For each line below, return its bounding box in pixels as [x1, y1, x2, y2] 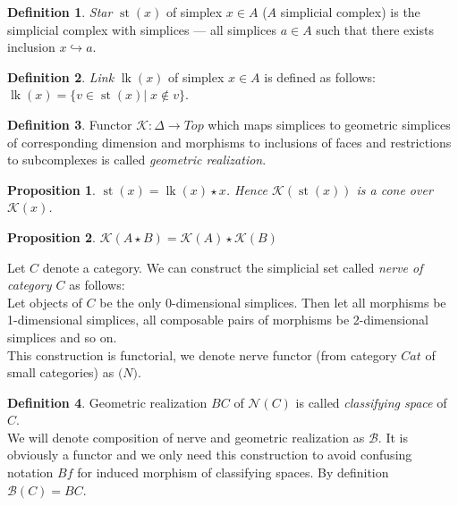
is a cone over [356, 180, 433, 198]
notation [7, 463, 54, 482]
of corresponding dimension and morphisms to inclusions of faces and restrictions [7, 132, 452, 151]
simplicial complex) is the [280, 3, 420, 21]
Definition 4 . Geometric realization [7, 392, 208, 411]
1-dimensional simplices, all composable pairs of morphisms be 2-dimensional [7, 310, 428, 329]
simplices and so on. [7, 327, 117, 346]
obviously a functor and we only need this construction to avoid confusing [7, 445, 412, 464]
